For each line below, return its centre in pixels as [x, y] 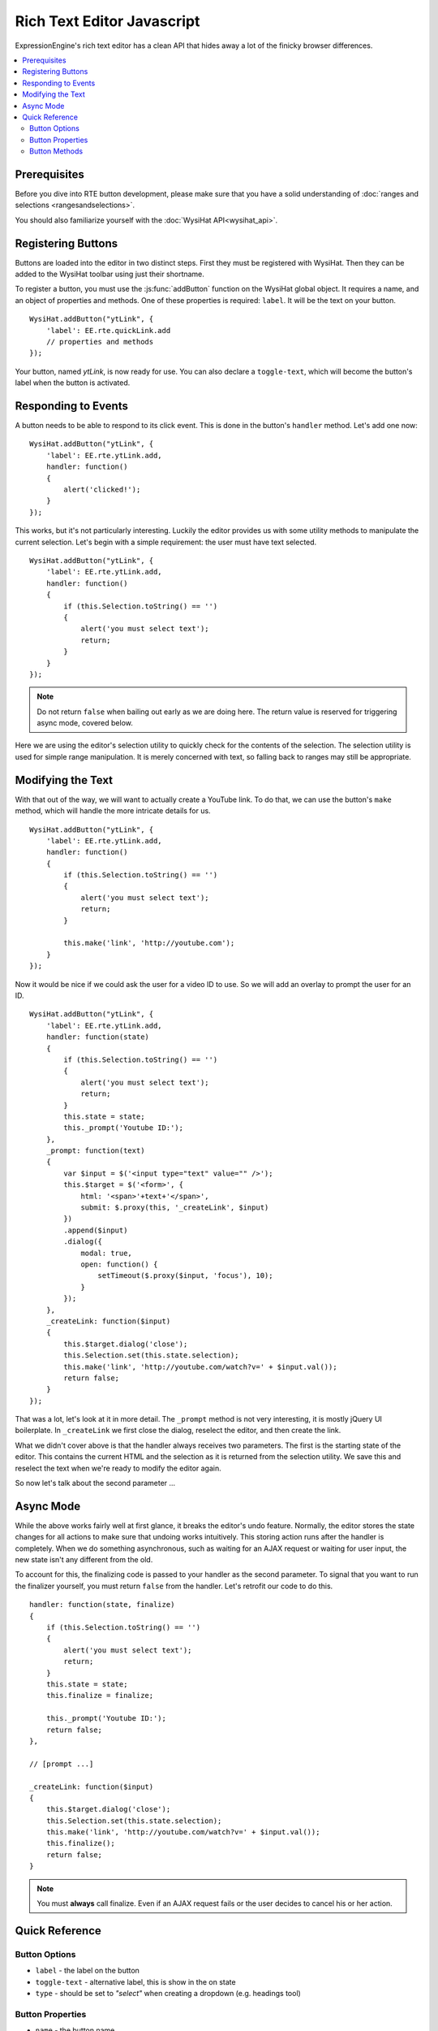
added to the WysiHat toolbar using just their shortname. [109, 274]
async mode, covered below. [85, 723]
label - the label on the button [87, 1971]
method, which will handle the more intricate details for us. [113, 811]
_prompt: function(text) [95, 1151]
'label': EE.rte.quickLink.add [108, 330]
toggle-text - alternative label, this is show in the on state [135, 1981]
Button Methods [56, 151]
